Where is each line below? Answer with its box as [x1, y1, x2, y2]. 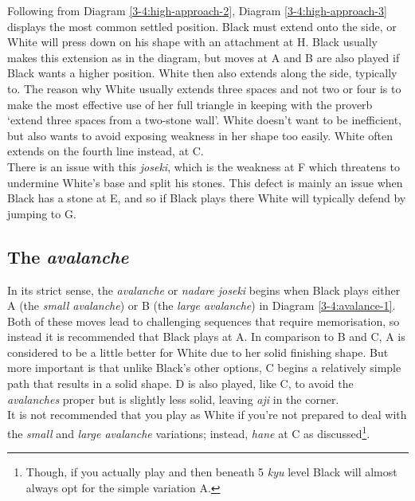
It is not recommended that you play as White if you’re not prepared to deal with [7, 406, 407, 423]
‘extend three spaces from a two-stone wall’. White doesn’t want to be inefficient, [7, 112, 401, 128]
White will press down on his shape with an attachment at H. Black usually [7, 33, 378, 50]
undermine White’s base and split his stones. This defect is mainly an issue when [7, 174, 403, 190]
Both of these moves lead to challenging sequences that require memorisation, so [7, 312, 400, 329]
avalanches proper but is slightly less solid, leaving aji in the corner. [7, 390, 339, 407]
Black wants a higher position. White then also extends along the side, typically [7, 65, 397, 81]
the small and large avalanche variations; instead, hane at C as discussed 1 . [7, 422, 370, 441]
